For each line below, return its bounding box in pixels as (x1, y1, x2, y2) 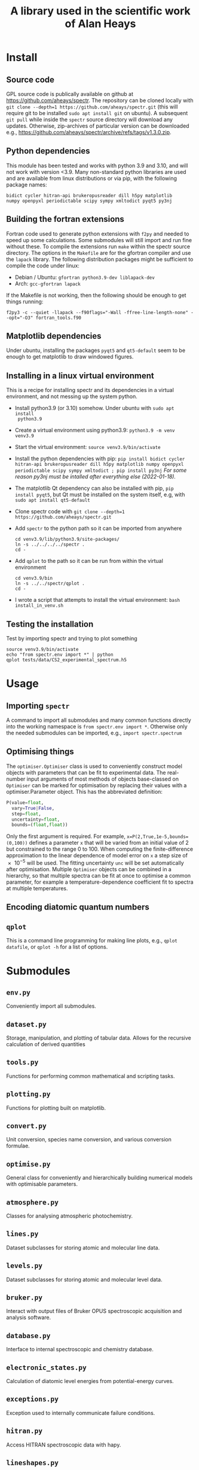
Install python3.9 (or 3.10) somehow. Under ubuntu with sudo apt (14, 405, 174, 412)
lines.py (6, 1230, 39, 1239)
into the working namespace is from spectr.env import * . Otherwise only (6, 723, 188, 730)
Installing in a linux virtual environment (6, 370, 154, 381)
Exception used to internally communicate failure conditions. (6, 1409, 155, 1416)
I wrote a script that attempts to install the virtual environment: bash (14, 597, 180, 604)
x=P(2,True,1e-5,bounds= (126, 834, 189, 840)
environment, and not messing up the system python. (6, 393, 137, 400)
